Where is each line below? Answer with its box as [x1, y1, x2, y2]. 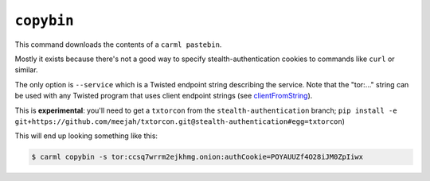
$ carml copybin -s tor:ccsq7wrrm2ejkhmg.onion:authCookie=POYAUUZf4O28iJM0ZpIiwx [31, 152, 364, 162]
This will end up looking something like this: [14, 131, 158, 141]
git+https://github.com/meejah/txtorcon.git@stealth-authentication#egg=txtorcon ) [14, 116, 346, 126]
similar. [14, 65, 39, 75]
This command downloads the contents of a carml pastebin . [14, 40, 222, 49]
